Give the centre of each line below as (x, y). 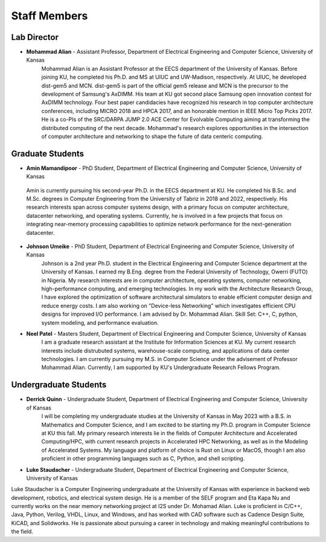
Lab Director (35, 37)
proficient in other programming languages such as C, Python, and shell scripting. (143, 459)
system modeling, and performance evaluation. (100, 322)
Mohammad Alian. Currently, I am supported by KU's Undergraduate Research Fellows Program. (161, 367)
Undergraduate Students (59, 385)
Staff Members (50, 16)
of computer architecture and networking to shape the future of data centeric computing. (152, 136)
